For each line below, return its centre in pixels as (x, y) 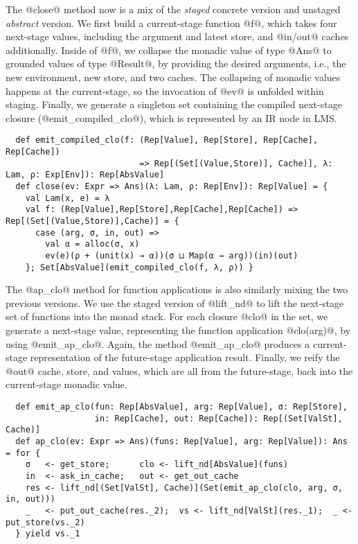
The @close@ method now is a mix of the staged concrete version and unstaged (173, 9)
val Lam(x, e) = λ (68, 198)
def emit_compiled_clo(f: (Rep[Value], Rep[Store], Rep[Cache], (167, 140)
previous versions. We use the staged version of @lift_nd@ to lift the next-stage (175, 302)
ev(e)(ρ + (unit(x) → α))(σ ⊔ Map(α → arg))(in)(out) (172, 255)
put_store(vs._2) (45, 522)
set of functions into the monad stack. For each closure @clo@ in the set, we (167, 316)
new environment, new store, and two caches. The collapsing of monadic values (173, 77)
